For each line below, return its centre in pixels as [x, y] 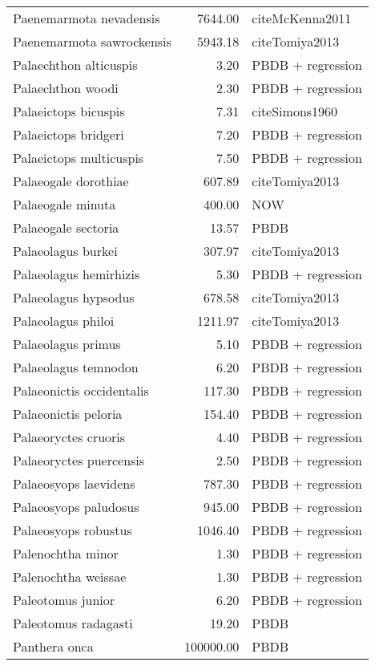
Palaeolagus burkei [65, 251]
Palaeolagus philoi [64, 321]
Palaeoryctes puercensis [79, 460]
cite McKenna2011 [302, 18]
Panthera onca [53, 646]
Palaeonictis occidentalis [81, 390]
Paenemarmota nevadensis [87, 18]
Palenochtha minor [66, 553]
